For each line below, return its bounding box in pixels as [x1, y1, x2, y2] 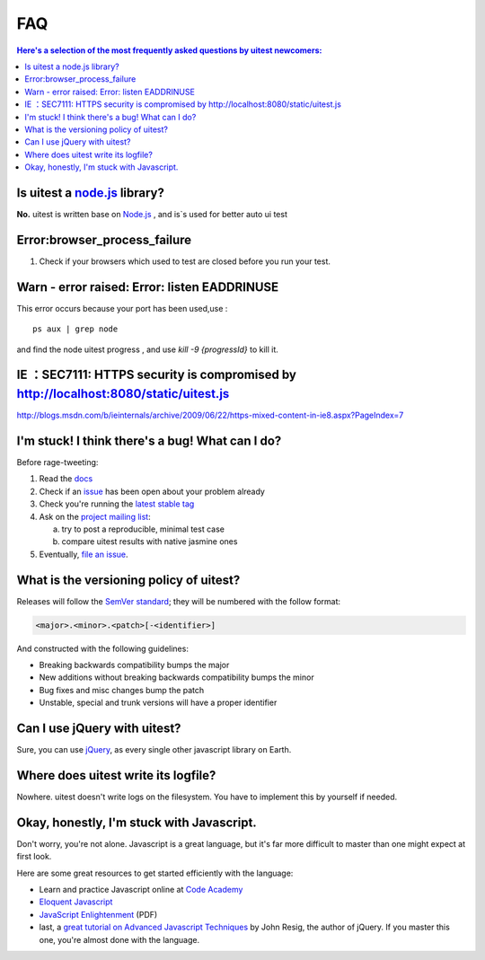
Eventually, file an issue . [39, 549, 129, 559]
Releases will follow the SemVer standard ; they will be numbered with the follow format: [16, 595, 341, 606]
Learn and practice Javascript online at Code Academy [39, 885, 243, 895]
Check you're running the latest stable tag [39, 498, 195, 509]
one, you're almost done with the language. [39, 934, 200, 945]
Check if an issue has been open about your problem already [39, 486, 265, 497]
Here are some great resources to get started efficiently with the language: [16, 868, 294, 878]
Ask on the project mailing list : [39, 511, 152, 522]
